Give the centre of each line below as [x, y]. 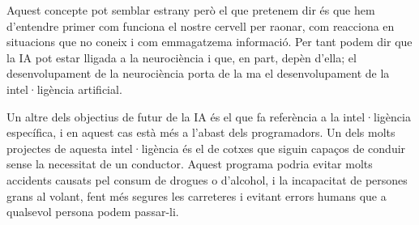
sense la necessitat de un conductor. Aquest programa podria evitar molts [190, 164]
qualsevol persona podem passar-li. [93, 212]
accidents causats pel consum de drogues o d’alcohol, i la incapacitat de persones [207, 179]
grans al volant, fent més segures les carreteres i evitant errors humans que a [197, 195]
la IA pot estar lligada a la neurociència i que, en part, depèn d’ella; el [182, 57]
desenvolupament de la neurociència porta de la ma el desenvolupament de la [198, 73]
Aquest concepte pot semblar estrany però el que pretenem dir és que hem [191, 10]
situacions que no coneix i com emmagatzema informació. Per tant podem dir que [209, 42]
